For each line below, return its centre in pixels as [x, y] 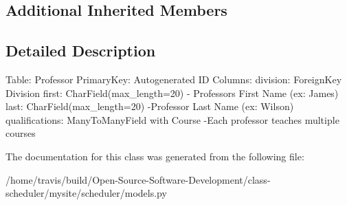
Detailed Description [81, 51]
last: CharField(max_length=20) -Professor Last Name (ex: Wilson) [150, 106]
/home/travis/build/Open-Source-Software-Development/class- [138, 179]
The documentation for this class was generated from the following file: [155, 156]
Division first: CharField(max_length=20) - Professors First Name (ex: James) [172, 93]
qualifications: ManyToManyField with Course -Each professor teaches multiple [172, 119]
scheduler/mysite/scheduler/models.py [86, 193]
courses [21, 133]
